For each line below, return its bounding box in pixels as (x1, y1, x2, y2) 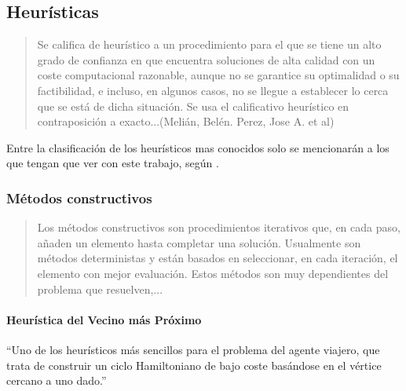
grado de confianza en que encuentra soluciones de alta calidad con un (37, 51, 375, 68)
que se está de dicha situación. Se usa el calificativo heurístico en (37, 97, 349, 114)
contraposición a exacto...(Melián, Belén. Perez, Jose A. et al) (37, 113, 335, 130)
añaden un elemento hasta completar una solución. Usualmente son (37, 234, 361, 250)
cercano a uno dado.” (6, 372, 107, 389)
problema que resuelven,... (37, 280, 163, 297)
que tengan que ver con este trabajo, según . (6, 155, 219, 171)
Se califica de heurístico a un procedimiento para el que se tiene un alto (37, 36, 382, 53)
